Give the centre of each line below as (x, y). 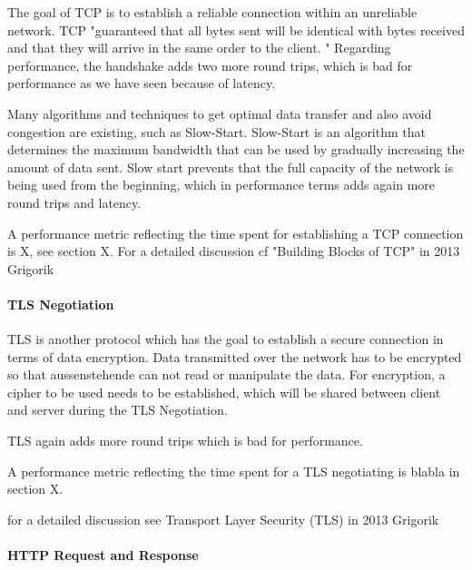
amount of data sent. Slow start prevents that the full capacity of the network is (231, 167)
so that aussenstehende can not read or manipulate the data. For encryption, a (226, 374)
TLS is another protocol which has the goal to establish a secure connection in (226, 339)
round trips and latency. (74, 202)
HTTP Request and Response (103, 555)
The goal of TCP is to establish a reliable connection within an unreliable (212, 12)
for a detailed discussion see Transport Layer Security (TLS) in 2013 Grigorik (223, 519)
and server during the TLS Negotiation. (118, 410)
